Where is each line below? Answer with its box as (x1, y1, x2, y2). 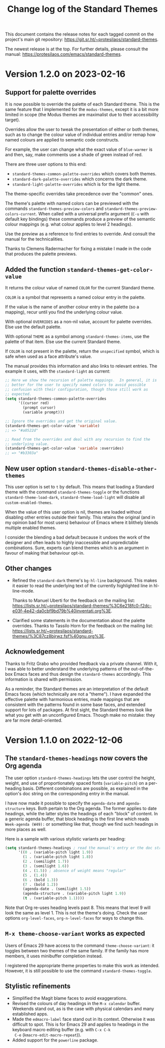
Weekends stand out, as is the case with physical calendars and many (12, 1006, 154, 1012)
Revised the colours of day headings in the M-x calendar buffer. (12, 1000, 141, 1006)
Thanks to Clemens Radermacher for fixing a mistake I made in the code (5, 245, 151, 252)
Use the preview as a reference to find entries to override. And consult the (5, 231, 156, 237)
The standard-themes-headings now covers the (5, 754, 148, 763)
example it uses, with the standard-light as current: (5, 368, 110, 374)
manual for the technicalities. (5, 236, 64, 242)
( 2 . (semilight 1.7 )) (23, 859, 69, 864)
